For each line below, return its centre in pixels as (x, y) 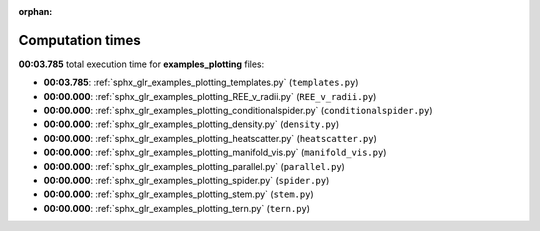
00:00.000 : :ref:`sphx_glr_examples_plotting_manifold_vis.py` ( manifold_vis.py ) (215, 152)
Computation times (79, 40)
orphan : (35, 11)
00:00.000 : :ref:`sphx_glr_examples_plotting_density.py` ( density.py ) (191, 124)
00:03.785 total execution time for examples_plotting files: (141, 64)
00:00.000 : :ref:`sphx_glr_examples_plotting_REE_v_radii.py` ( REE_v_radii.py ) (210, 96)
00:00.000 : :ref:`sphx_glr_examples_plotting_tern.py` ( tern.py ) (176, 208)
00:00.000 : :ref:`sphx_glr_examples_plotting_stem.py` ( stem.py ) (178, 194)
